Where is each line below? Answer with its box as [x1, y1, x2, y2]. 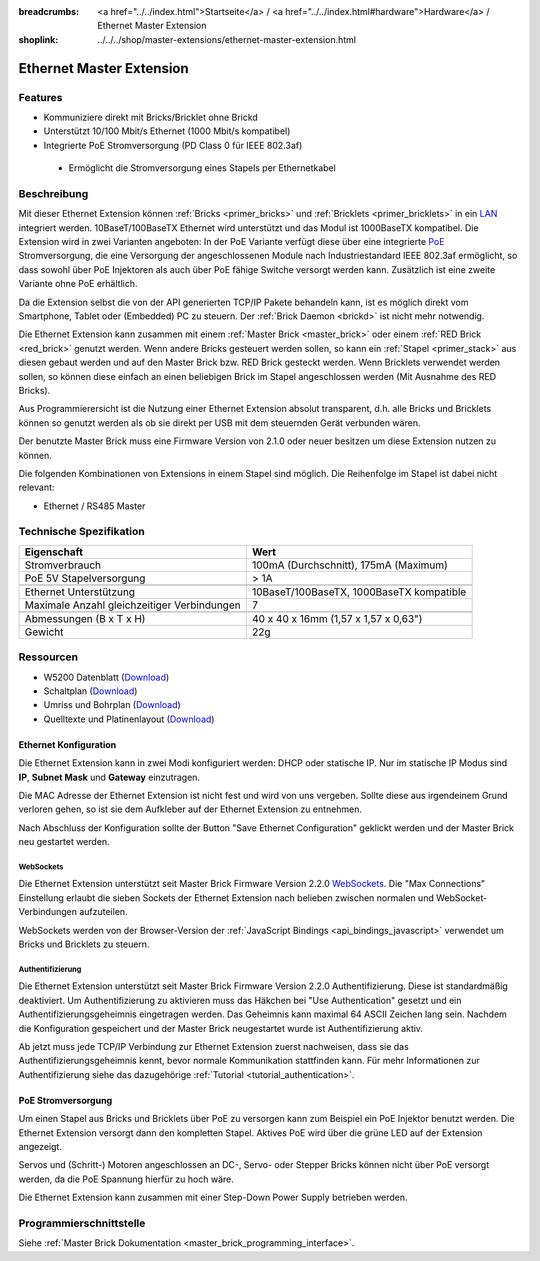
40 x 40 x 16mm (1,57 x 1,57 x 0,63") [251, 611, 423, 625]
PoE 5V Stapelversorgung [24, 571, 146, 585]
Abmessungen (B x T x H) [24, 611, 146, 625]
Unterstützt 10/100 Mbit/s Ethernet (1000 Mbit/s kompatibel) [43, 125, 291, 137]
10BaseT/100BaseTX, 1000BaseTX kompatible [251, 585, 467, 599]
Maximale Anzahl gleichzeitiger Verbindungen [24, 598, 241, 612]
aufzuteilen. [78, 906, 129, 918]
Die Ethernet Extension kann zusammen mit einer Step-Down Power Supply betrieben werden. [18, 1191, 409, 1204]
